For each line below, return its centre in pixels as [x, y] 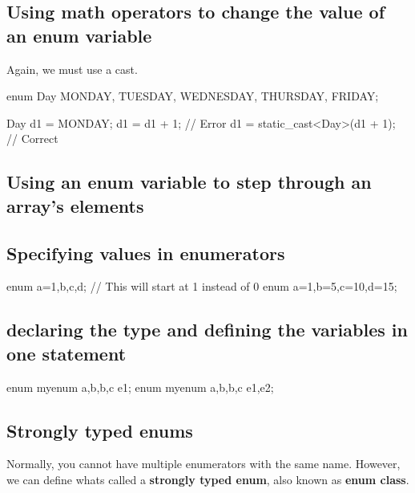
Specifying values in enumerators [146, 253]
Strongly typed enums [100, 430]
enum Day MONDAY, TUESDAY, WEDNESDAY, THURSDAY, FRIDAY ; [193, 96]
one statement [66, 353]
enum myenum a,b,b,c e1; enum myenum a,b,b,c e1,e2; [140, 387]
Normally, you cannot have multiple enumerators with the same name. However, [203, 464]
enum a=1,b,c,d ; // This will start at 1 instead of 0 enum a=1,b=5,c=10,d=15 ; [202, 286]
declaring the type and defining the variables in [207, 330]
